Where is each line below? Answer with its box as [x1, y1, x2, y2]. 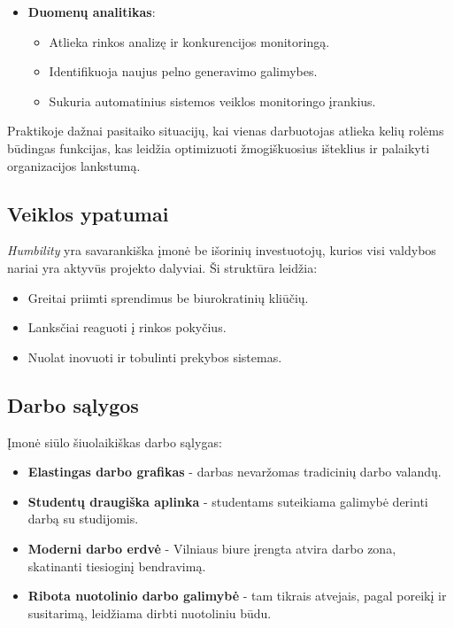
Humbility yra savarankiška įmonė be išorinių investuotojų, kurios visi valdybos [7, 241, 436, 260]
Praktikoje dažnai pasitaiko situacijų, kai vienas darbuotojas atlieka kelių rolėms [7, 121, 444, 140]
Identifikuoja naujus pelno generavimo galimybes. [49, 62, 318, 81]
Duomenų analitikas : [27, 3, 156, 20]
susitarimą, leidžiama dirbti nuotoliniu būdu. [27, 603, 272, 622]
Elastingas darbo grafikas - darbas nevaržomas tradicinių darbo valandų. [27, 462, 442, 481]
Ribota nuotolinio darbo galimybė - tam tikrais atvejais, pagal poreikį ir [27, 586, 447, 605]
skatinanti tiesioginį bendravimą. [27, 556, 206, 575]
